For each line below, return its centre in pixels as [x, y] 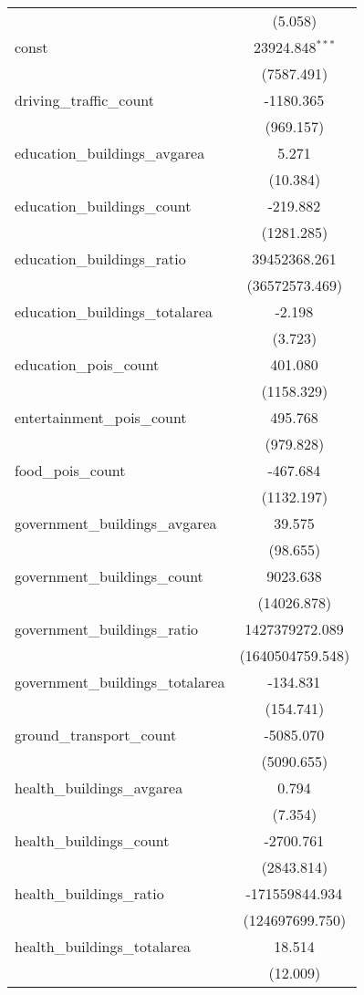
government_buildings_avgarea [116, 523]
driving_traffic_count [85, 100]
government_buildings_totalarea [120, 682]
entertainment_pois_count [101, 417]
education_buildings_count [103, 206]
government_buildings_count [109, 576]
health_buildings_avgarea [99, 788]
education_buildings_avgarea [110, 153]
